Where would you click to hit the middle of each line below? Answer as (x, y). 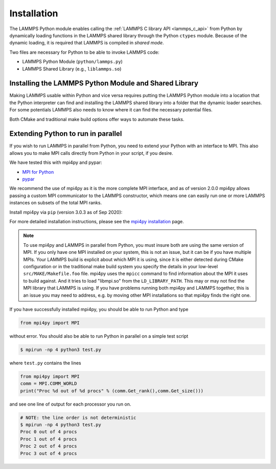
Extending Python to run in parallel (66, 134)
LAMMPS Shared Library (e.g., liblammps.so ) (72, 68)
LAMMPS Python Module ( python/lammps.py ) (72, 62)
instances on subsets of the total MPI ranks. (56, 203)
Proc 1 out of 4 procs (49, 439)
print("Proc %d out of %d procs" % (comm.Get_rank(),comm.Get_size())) (112, 391)
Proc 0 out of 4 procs (49, 432)
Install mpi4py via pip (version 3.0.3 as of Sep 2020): (66, 212)
